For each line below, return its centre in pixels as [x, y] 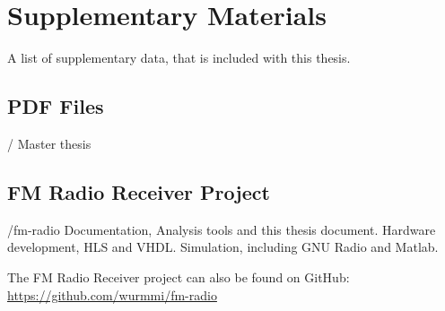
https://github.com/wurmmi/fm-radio [112, 294]
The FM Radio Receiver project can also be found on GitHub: [179, 276]
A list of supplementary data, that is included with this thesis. [179, 58]
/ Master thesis [49, 143]
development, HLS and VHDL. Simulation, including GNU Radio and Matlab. [223, 247]
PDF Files [56, 106]
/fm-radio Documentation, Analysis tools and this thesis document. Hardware [222, 229]
